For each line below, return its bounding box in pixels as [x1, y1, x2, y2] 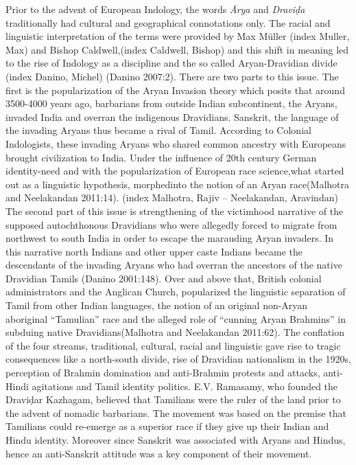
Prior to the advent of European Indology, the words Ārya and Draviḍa [5, 2, 305, 16]
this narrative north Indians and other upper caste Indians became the [5, 244, 302, 258]
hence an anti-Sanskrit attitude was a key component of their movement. [5, 446, 312, 460]
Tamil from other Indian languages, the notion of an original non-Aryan [5, 298, 308, 313]
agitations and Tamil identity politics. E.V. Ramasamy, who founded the [32, 378, 338, 393]
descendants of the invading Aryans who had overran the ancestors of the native [5, 258, 342, 272]
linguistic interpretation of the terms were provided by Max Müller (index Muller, [5, 29, 350, 43]
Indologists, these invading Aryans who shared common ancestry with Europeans [5, 136, 346, 150]
